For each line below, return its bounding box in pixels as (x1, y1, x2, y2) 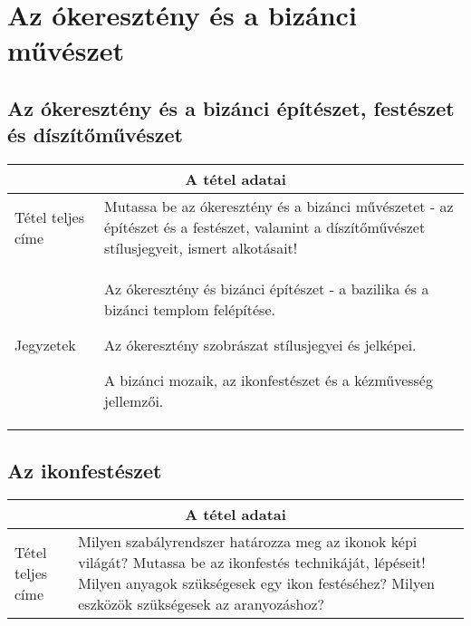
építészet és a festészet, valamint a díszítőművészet (103, 217, 426, 238)
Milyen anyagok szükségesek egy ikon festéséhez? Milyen (78, 573, 435, 594)
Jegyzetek (14, 334, 76, 356)
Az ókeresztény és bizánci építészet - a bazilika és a (103, 278, 429, 300)
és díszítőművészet (7, 120, 183, 149)
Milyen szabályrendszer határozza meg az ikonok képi (78, 531, 418, 553)
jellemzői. (103, 390, 164, 412)
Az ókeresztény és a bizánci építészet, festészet (7, 93, 455, 121)
